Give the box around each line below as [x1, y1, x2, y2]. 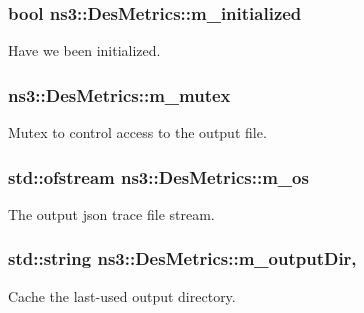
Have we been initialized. [8, 40, 161, 61]
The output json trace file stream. [8, 203, 215, 224]
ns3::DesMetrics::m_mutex [8, 82, 231, 107]
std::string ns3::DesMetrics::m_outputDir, [8, 246, 357, 271]
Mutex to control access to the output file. [8, 122, 267, 143]
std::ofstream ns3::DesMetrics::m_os [8, 164, 309, 189]
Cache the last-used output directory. [8, 285, 236, 306]
